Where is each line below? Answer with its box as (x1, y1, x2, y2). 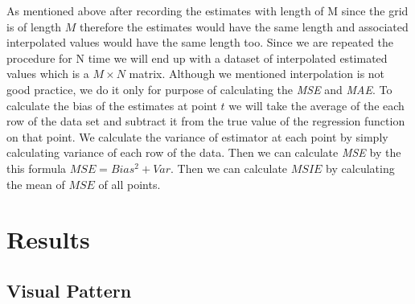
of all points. (98, 175, 161, 192)
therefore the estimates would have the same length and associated (80, 18, 409, 35)
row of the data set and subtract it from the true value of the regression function (6, 113, 405, 129)
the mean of (6, 175, 65, 192)
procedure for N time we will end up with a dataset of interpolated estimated (6, 49, 388, 66)
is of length (6, 18, 62, 35)
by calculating (326, 159, 395, 176)
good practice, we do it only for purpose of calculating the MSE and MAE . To (6, 80, 392, 97)
